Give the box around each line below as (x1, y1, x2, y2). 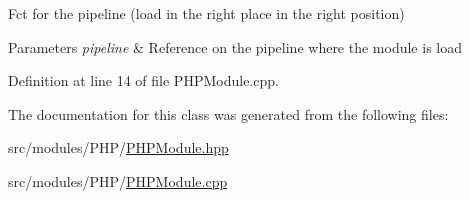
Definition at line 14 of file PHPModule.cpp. (8, 70, 279, 91)
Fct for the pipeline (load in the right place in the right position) (8, 3, 405, 23)
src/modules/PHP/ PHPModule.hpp (8, 137, 229, 158)
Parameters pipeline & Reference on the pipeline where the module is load (8, 36, 462, 57)
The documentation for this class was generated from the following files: (8, 103, 449, 124)
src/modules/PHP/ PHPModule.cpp (8, 170, 228, 191)
